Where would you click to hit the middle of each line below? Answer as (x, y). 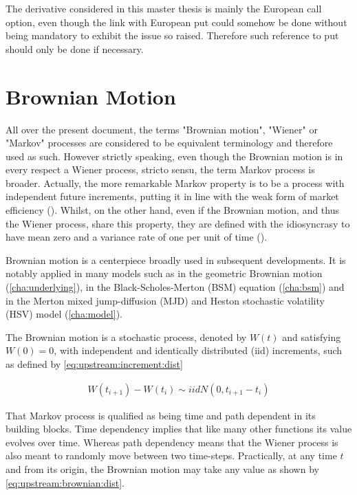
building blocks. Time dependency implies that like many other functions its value (179, 429)
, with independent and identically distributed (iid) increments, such (198, 350)
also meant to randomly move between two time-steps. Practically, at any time (171, 455)
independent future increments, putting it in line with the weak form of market (172, 196)
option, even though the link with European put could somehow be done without (176, 22)
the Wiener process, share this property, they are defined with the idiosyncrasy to (178, 223)
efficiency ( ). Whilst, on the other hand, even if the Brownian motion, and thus (173, 210)
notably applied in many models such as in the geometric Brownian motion (164, 273)
